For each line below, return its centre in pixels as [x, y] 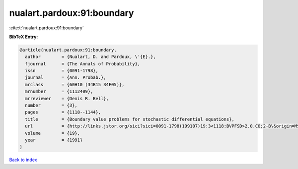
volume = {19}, [53, 133]
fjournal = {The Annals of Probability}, [83, 64]
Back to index [23, 160]
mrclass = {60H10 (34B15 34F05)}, [75, 84]
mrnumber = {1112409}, [59, 91]
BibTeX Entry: [24, 37]
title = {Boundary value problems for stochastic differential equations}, [130, 119]
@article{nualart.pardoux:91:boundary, [68, 50]
